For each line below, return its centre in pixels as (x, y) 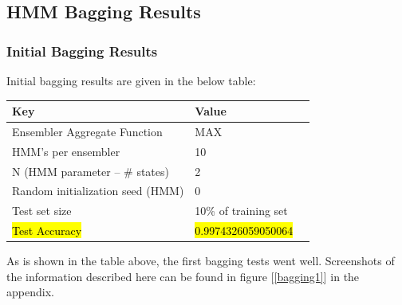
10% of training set (241, 211)
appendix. (30, 292)
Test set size (42, 211)
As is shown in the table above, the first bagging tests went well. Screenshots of (201, 261)
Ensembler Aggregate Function (87, 131)
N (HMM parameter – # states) (91, 171)
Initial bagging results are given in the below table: (131, 80)
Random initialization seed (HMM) (98, 191)
